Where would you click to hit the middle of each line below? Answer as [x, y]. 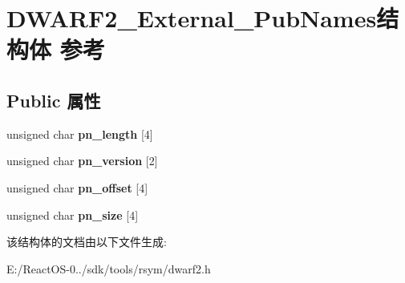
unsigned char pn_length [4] [80, 133]
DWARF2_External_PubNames [192, 18]
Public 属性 [54, 100]
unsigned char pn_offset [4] [77, 187]
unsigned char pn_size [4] [73, 214]
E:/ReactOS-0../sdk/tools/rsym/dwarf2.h [109, 268]
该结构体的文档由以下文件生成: [87, 242]
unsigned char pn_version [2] [82, 161]
